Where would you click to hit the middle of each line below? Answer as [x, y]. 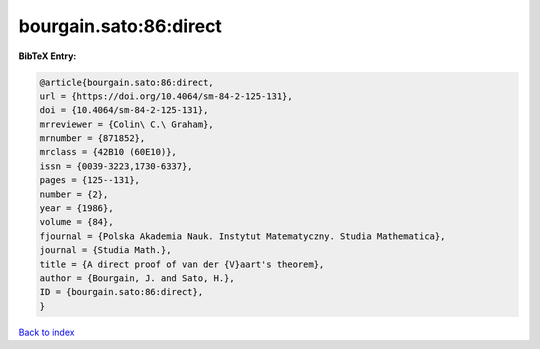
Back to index [46, 332]
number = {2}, [74, 194]
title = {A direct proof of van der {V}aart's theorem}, [182, 264]
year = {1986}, [76, 208]
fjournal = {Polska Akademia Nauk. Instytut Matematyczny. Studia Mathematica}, [242, 236]
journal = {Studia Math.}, [105, 250]
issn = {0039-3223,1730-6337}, [116, 166]
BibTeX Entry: [47, 56]
